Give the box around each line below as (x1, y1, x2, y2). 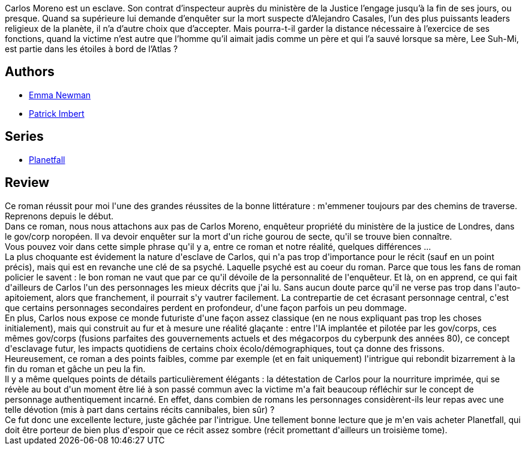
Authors (5, 64, 55, 80)
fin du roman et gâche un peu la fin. (5, 363, 146, 374)
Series (5, 129, 44, 144)
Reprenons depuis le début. (5, 210, 113, 221)
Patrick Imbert (29, 108, 85, 119)
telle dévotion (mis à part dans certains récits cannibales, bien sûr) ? (5, 404, 275, 415)
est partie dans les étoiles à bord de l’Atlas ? (5, 44, 178, 54)
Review (5, 175, 50, 191)
